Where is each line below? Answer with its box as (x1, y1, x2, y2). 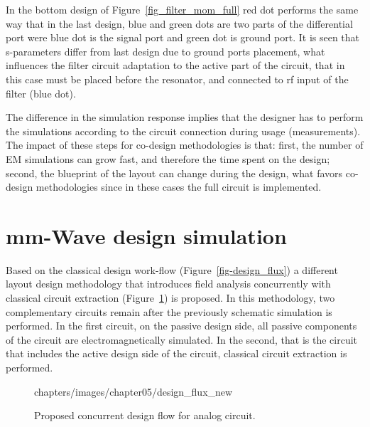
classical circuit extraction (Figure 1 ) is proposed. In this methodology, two (6, 290, 335, 305)
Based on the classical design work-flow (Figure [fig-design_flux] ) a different (6, 262, 338, 277)
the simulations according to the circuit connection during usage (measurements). (6, 123, 361, 138)
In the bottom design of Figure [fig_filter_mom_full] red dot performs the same (6, 2, 359, 16)
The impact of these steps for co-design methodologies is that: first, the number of (6, 137, 364, 152)
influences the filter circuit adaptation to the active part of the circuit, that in (6, 58, 345, 73)
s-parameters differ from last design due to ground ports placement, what (6, 43, 325, 58)
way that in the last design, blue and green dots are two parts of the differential (6, 16, 353, 31)
